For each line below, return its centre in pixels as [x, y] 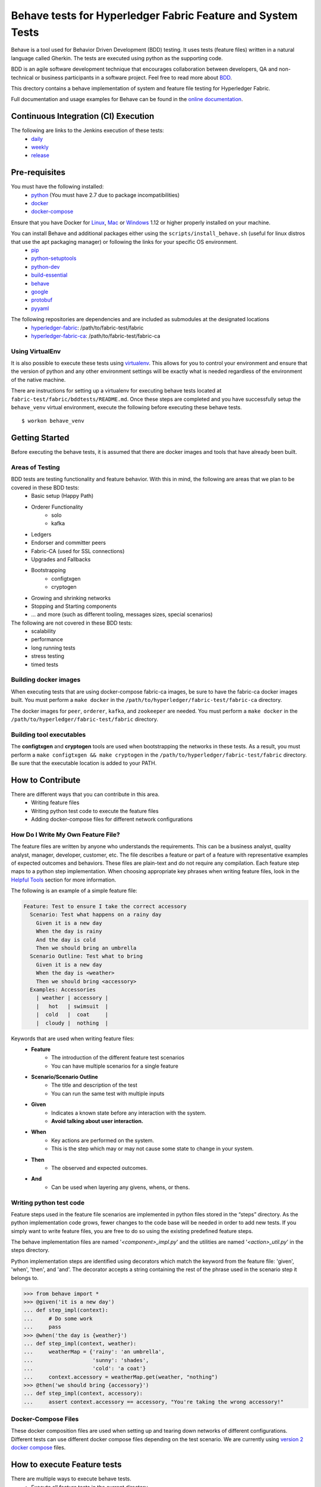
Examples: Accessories [63, 989]
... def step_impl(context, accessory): [83, 1394]
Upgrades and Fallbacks [61, 559]
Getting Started [40, 438]
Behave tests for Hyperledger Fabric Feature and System [154, 15]
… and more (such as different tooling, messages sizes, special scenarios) [122, 614]
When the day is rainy [69, 931]
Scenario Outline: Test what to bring [86, 956]
